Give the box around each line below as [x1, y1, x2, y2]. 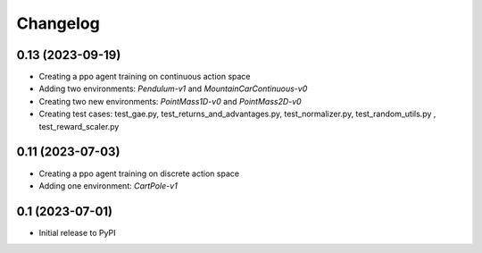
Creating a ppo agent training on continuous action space [38, 72, 251, 82]
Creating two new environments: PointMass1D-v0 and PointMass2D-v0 [38, 96, 303, 106]
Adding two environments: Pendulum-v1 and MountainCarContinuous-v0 [38, 83, 308, 94]
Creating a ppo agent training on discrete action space [38, 168, 240, 179]
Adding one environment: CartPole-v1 [38, 180, 178, 191]
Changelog [16, 13, 100, 33]
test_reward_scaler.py [38, 121, 120, 131]
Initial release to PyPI [38, 227, 116, 238]
